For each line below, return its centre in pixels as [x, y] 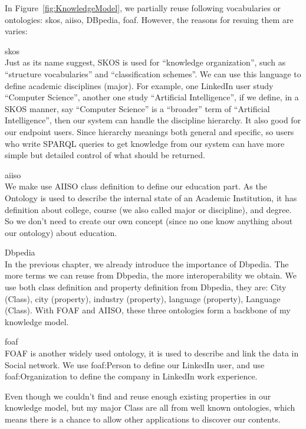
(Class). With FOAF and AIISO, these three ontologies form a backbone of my [148, 310]
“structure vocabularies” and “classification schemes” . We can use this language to [153, 73]
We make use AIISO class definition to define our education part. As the [136, 186]
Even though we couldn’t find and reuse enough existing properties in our [138, 396]
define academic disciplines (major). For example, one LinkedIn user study [139, 85]
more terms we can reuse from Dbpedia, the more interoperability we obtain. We [151, 275]
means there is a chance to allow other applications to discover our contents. [143, 419]
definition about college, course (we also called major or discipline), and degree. [148, 209]
